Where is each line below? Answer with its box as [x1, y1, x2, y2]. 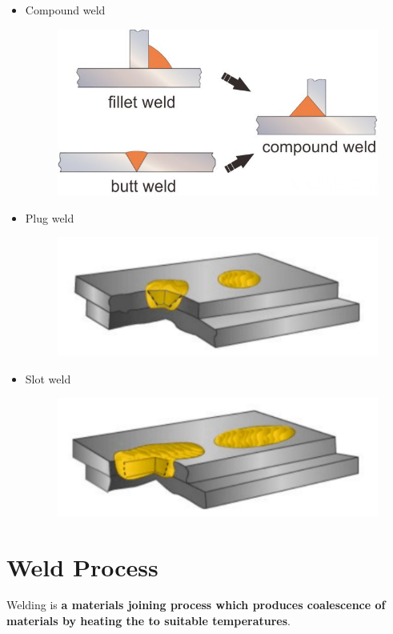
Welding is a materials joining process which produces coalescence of [6, 596, 386, 613]
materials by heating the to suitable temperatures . [6, 612, 291, 629]
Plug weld [25, 209, 74, 226]
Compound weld [25, 2, 106, 18]
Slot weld [25, 370, 71, 387]
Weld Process [6, 550, 158, 583]
